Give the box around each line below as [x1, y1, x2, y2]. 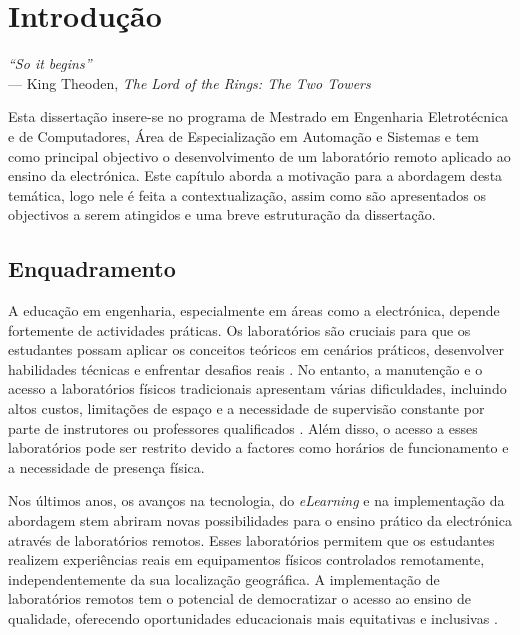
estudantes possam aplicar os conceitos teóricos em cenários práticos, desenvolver [8, 339, 504, 360]
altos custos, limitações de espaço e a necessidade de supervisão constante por [8, 398, 485, 419]
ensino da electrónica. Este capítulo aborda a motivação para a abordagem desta [8, 165, 503, 186]
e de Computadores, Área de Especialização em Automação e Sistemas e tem [8, 125, 480, 146]
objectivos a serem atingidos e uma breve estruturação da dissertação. [8, 204, 436, 225]
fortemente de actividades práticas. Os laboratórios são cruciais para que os [8, 319, 471, 340]
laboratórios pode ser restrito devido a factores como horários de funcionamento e [8, 437, 509, 458]
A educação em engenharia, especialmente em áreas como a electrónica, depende [8, 300, 500, 321]
